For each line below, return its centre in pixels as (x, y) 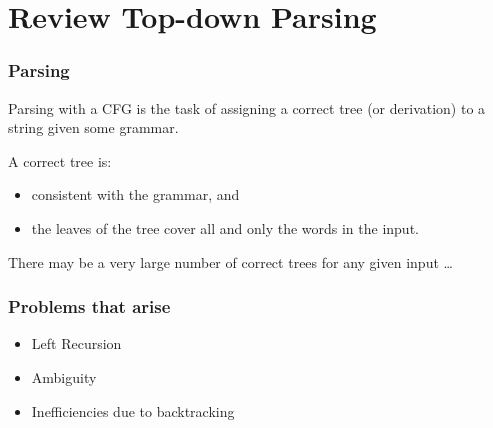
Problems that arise (89, 306)
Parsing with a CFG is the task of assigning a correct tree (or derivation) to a (247, 107)
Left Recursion (76, 343)
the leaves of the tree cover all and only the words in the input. (225, 227)
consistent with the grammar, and (135, 194)
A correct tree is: (60, 160)
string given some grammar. (93, 127)
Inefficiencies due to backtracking (133, 410)
